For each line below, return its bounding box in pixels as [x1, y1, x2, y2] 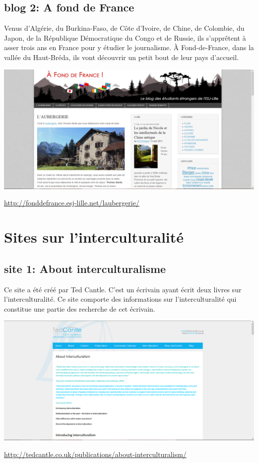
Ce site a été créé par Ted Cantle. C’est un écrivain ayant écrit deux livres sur [4, 284, 242, 294]
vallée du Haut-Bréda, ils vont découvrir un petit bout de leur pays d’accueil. [4, 52, 239, 62]
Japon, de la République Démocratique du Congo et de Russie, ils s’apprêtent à [4, 32, 246, 43]
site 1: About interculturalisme [4, 261, 166, 276]
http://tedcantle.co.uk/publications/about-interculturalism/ [4, 449, 187, 459]
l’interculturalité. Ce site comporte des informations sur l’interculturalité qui [4, 294, 237, 304]
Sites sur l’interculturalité [4, 227, 184, 247]
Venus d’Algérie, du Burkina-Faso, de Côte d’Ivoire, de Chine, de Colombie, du [4, 23, 245, 33]
